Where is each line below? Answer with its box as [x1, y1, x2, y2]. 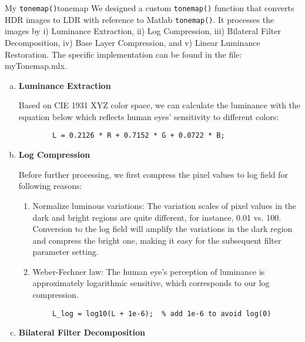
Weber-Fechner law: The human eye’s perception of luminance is [32, 265, 265, 277]
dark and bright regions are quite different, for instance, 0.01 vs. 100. [32, 211, 281, 223]
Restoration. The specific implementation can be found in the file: [5, 48, 242, 60]
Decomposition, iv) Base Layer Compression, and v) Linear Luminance [5, 36, 260, 48]
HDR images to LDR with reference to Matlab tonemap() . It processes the [5, 13, 274, 25]
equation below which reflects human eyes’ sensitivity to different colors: [18, 110, 279, 122]
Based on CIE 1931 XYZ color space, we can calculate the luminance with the [18, 99, 301, 111]
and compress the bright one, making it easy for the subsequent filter [32, 234, 281, 246]
